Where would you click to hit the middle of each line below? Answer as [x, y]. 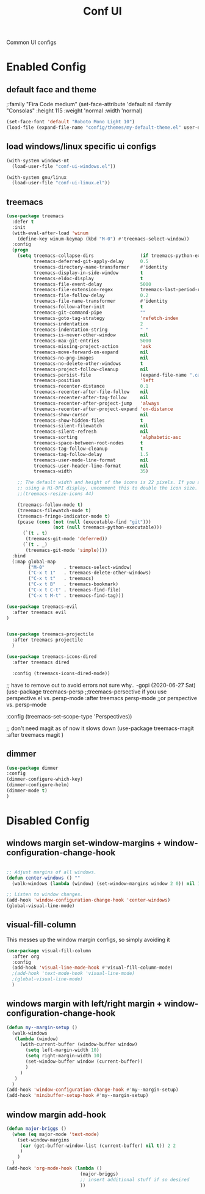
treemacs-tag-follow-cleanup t [88, 449]
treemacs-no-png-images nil [91, 358]
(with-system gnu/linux [37, 177]
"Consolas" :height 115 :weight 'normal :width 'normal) [74, 110]
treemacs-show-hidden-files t [88, 420]
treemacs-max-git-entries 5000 [92, 341]
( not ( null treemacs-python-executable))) [108, 527]
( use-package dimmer [33, 768]
